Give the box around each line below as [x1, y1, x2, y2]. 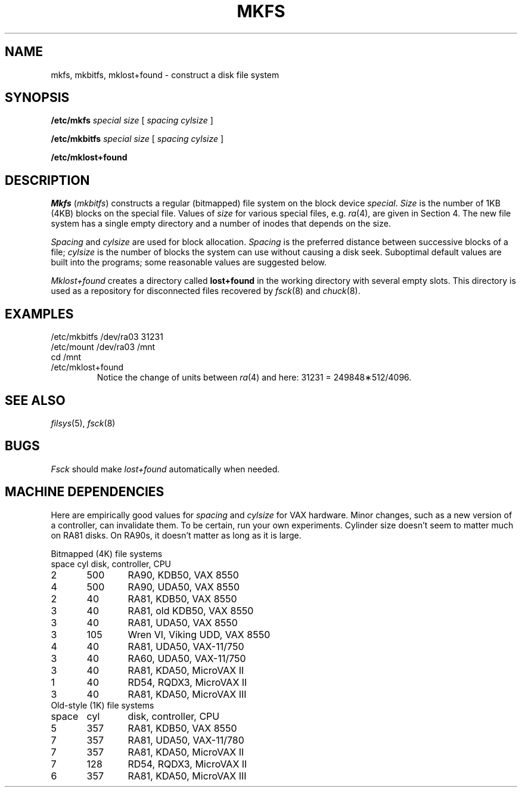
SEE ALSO [5, 392, 66, 408]
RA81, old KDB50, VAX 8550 [128, 604, 254, 617]
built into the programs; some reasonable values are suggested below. [51, 257, 327, 268]
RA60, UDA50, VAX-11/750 [128, 652, 246, 664]
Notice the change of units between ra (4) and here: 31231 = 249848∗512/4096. [97, 372, 412, 383]
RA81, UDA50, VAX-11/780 [128, 734, 244, 746]
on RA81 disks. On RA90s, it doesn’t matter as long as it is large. [51, 530, 302, 540]
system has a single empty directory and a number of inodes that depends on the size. [51, 218, 391, 229]
